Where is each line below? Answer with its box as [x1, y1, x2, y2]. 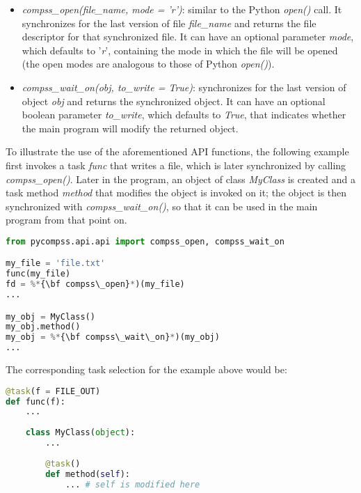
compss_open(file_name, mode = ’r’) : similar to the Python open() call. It [22, 2, 342, 16]
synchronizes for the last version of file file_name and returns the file [22, 15, 316, 30]
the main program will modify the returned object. [22, 120, 239, 135]
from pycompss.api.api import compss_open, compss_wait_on [6, 236, 284, 246]
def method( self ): [45, 469, 131, 479]
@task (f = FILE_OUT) [6, 386, 101, 396]
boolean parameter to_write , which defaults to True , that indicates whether [22, 107, 346, 122]
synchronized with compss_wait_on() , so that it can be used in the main [6, 198, 318, 213]
